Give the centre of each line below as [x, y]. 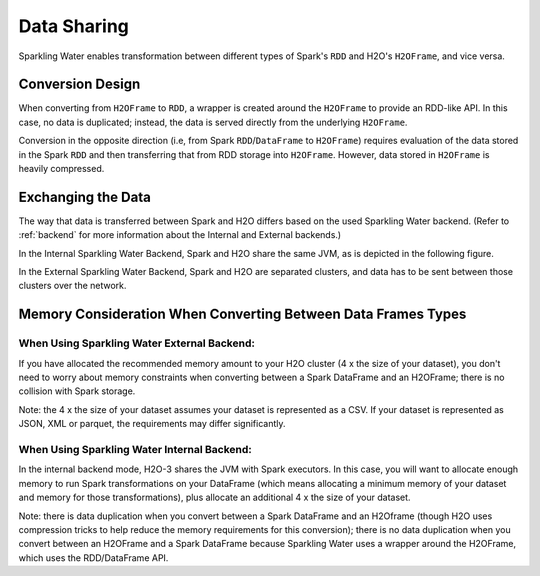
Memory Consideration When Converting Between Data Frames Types [242, 314]
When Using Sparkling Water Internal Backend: [135, 449]
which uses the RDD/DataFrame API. [93, 557]
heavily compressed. [61, 169]
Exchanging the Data [85, 196]
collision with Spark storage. [77, 391]
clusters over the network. [72, 286]
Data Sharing [74, 26]
